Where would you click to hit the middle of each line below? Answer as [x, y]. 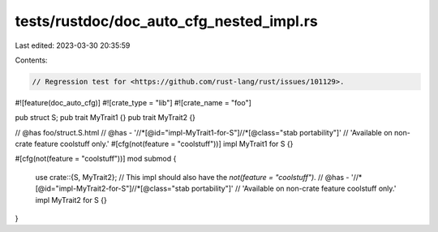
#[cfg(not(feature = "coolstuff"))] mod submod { [96, 159]
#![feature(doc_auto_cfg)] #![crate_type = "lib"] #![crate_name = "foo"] [133, 102]
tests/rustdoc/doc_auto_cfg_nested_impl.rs [166, 21]
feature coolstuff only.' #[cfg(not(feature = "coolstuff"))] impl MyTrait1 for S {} [163, 144]
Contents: [31, 60]
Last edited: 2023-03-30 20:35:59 [73, 45]
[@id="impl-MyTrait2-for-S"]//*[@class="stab [112, 189]
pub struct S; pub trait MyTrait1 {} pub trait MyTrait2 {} [105, 118]
